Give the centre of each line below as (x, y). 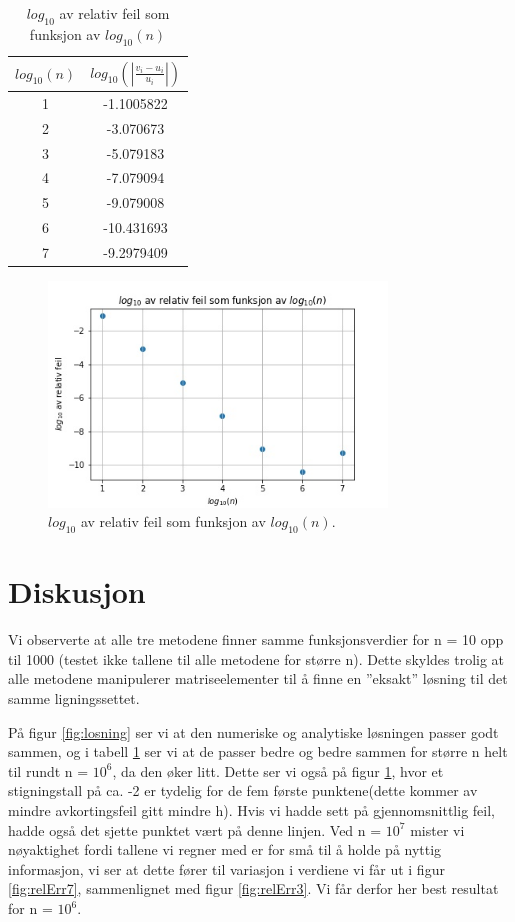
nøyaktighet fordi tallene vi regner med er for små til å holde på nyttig (225, 849)
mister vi (437, 829)
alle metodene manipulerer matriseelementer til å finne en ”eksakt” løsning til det (258, 678)
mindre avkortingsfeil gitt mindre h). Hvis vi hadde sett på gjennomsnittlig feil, (251, 810)
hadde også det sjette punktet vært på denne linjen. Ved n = (195, 829)
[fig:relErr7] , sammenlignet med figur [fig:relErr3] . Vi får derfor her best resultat (253, 888)
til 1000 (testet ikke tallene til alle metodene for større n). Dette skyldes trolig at (256, 658)
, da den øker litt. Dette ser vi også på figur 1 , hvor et (278, 770)
